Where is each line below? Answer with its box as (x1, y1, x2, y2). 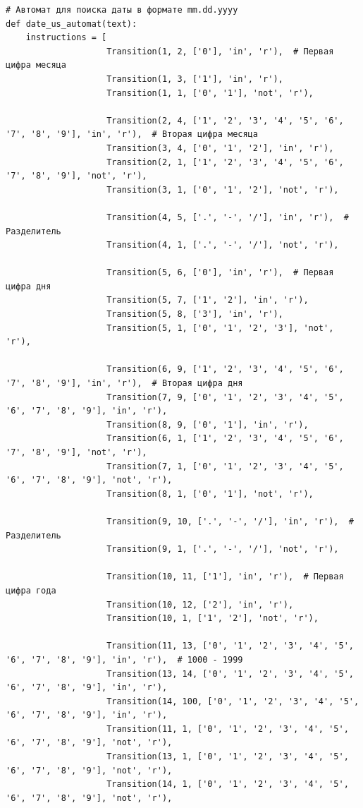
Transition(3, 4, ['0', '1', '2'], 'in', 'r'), (106, 143, 334, 153)
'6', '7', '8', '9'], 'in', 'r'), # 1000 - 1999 (6, 654, 243, 665)
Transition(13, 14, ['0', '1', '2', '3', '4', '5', (106, 668, 354, 679)
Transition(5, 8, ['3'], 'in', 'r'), (106, 309, 283, 320)
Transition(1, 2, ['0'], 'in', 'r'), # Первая (106, 46, 334, 56)
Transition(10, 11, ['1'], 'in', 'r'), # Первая (106, 572, 344, 582)
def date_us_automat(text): (6, 18, 137, 29)
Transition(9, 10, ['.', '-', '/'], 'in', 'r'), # (106, 516, 354, 526)
